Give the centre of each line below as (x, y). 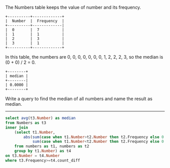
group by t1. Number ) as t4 (43, 151)
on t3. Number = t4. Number (32, 156)
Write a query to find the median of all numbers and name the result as (79, 99)
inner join (17, 128)
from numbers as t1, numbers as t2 (52, 146)
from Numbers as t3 (26, 123)
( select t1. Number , (35, 132)
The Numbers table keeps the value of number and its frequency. (73, 7)
